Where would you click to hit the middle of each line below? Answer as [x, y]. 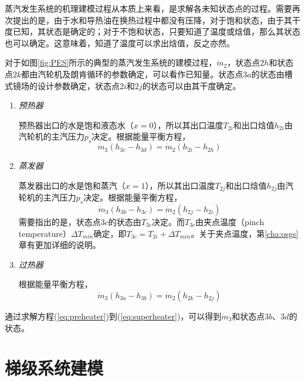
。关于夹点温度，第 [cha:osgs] [245, 233]
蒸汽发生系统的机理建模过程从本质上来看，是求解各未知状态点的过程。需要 [148, 8]
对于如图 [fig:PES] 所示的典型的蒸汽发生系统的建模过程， [111, 62]
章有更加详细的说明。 [60, 245]
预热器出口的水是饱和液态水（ [76, 125]
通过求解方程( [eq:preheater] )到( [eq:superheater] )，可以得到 [113, 316]
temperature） [45, 233]
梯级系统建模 [54, 368]
